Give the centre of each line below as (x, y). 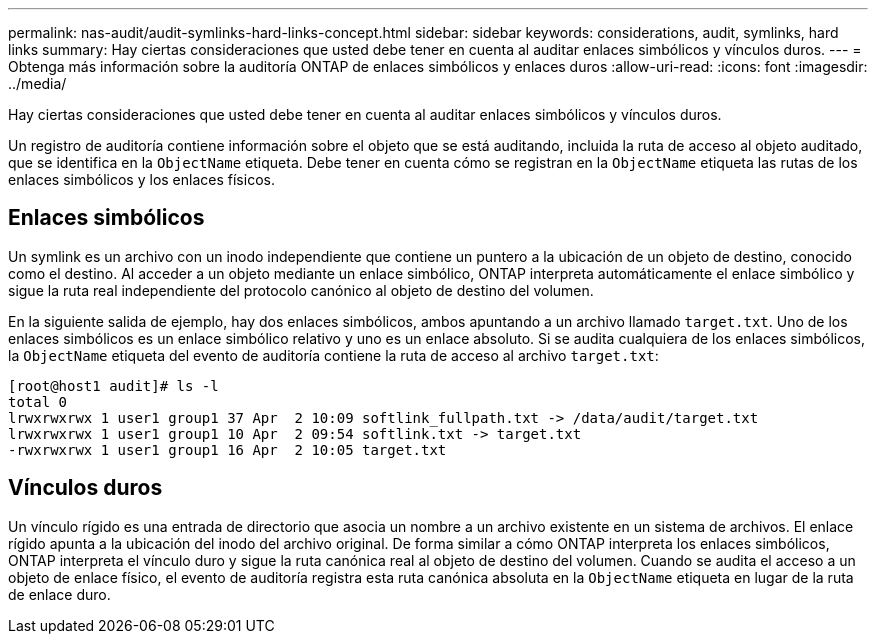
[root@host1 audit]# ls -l (113, 385)
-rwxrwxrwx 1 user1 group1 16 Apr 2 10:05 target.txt (227, 449)
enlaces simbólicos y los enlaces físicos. (141, 179)
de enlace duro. (59, 594)
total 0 (38, 401)
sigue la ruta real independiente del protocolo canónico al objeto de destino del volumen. (301, 290)
